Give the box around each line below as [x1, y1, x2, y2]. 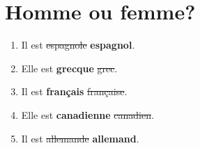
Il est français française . [21, 84, 128, 99]
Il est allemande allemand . [21, 131, 139, 145]
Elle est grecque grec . [21, 60, 118, 75]
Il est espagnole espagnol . [21, 38, 135, 52]
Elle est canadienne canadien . [21, 107, 154, 122]
